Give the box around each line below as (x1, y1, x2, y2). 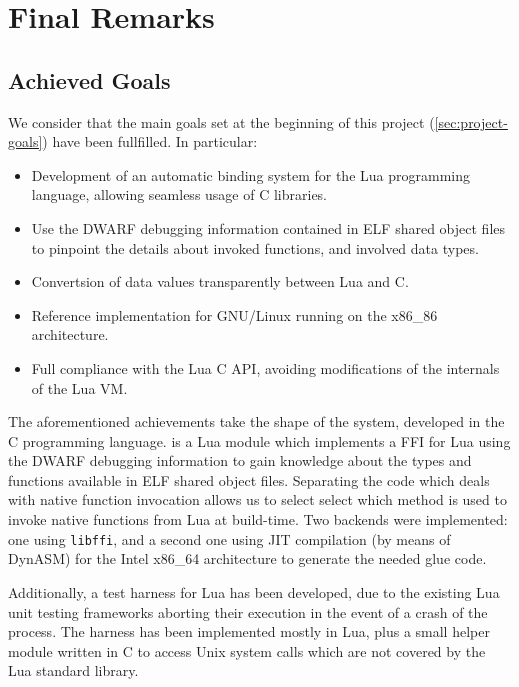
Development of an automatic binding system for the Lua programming (31, 164, 470, 185)
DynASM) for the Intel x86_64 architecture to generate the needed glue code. (8, 548, 487, 569)
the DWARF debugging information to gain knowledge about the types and (8, 450, 472, 471)
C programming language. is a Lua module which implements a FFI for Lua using (8, 430, 511, 451)
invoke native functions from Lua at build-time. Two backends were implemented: (8, 509, 508, 530)
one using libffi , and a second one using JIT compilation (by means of (8, 528, 451, 549)
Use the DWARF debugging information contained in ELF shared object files (31, 217, 506, 238)
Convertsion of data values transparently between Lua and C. (31, 271, 409, 292)
